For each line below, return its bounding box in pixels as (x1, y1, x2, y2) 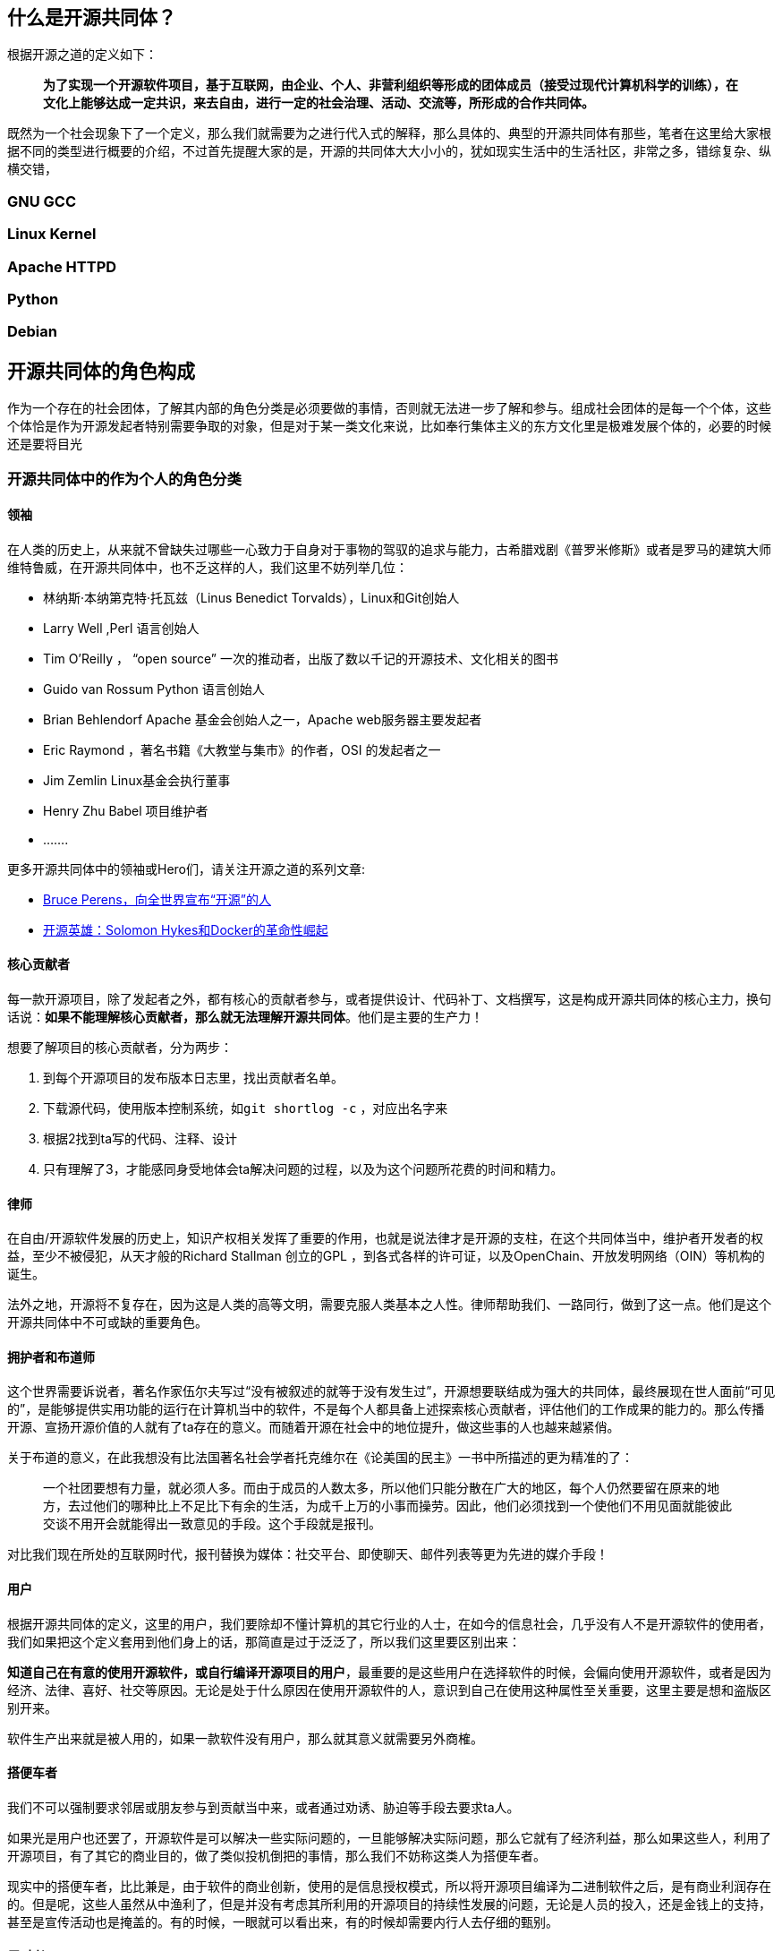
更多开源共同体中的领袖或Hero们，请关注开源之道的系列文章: (7, 860, 366, 877)
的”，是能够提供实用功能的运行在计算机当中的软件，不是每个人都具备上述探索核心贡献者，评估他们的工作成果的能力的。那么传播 (7, 1401, 765, 1417)
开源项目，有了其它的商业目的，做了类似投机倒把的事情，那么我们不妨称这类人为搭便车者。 (7, 1847, 546, 1863)
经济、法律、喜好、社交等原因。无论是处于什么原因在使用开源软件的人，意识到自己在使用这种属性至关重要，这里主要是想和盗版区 (7, 1681, 771, 1698)
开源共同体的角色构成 (7, 359, 195, 382)
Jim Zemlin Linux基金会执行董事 (43, 772, 231, 788)
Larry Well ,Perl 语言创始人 (43, 620, 200, 636)
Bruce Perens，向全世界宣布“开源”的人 (43, 891, 272, 907)
